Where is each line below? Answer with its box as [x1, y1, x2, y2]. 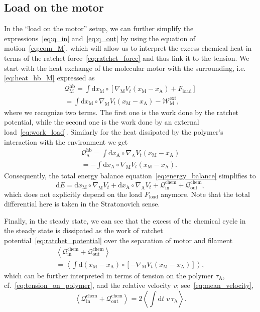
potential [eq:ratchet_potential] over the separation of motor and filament [4, 235, 233, 246]
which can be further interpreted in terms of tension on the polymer [4, 270, 213, 280]
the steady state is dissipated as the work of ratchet [4, 225, 163, 236]
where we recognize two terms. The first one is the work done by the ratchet [4, 107, 239, 117]
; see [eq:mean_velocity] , [177, 280, 254, 290]
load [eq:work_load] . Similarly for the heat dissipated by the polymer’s [4, 127, 223, 137]
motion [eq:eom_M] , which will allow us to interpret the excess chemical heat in [4, 43, 252, 53]
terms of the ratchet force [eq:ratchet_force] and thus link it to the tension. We [4, 52, 249, 63]
